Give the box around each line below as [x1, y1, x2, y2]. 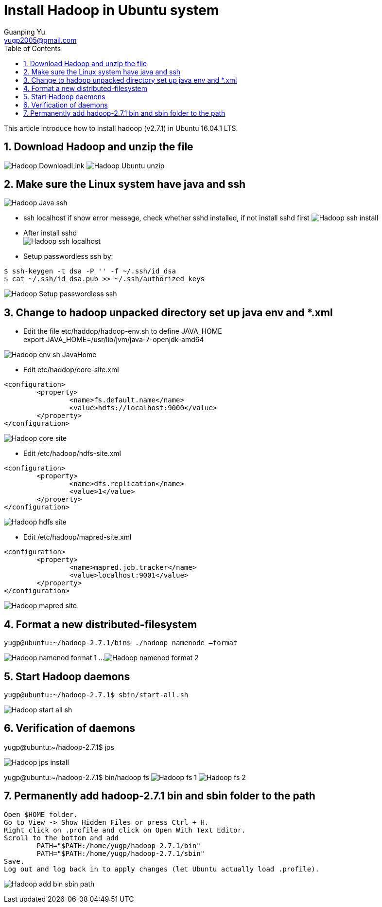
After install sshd [23, 229, 77, 237]
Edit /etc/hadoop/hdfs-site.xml [23, 449, 121, 458]
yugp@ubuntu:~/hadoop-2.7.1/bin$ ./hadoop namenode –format [4, 639, 238, 647]
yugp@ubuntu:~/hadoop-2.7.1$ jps [4, 743, 114, 751]
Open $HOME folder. [4, 810, 78, 818]
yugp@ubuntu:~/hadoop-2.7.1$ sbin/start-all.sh [4, 690, 189, 699]
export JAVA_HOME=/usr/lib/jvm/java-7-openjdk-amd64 [23, 335, 204, 344]
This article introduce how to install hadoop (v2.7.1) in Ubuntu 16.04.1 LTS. [4, 124, 238, 132]
